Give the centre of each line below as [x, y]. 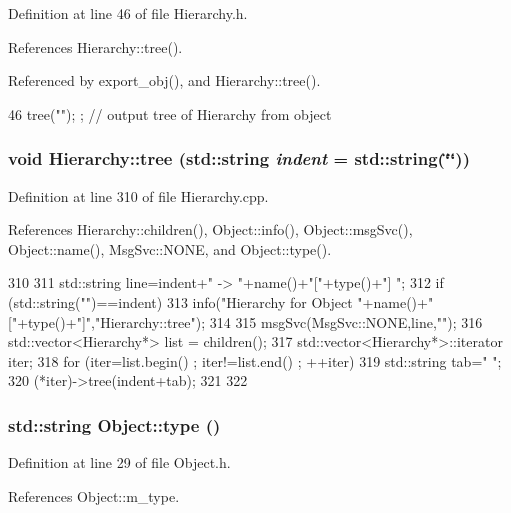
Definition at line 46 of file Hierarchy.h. [128, 13]
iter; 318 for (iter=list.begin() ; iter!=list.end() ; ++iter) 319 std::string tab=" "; [255, 360]
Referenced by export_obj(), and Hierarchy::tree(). [164, 80]
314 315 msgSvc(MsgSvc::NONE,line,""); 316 [346, 321]
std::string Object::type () [114, 424]
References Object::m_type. [94, 495]
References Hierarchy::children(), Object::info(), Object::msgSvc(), [210, 229]
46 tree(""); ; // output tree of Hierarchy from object [170, 113]
